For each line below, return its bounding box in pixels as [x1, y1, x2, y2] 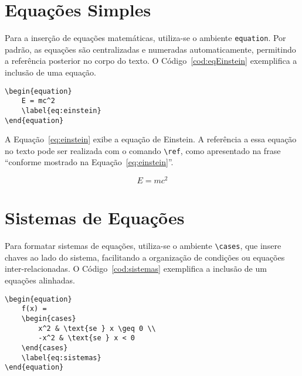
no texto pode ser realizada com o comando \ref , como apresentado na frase [5, 144, 281, 156]
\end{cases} [21, 343, 68, 352]
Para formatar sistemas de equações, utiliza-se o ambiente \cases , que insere [5, 240, 281, 252]
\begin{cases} [21, 314, 76, 323]
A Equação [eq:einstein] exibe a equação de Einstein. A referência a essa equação [5, 133, 297, 145]
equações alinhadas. [5, 274, 75, 286]
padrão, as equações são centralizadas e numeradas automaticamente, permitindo [5, 43, 296, 55]
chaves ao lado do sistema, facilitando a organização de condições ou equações [5, 251, 285, 263]
